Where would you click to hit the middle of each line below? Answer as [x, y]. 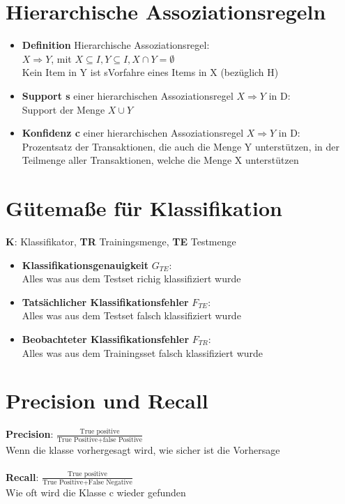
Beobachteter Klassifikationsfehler [106, 338]
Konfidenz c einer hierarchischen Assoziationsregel [133, 133]
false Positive [123, 440]
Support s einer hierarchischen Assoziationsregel [128, 95]
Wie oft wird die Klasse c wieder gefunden [96, 492]
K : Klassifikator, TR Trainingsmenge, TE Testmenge [121, 241]
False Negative [110, 483]
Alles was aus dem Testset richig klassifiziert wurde [131, 278]
